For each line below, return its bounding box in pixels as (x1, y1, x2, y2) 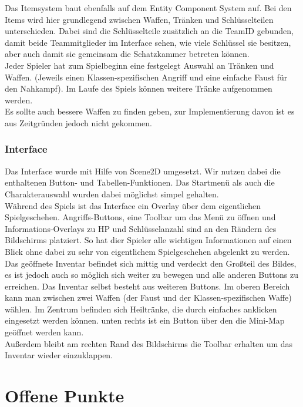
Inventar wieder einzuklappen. (5, 349, 113, 361)
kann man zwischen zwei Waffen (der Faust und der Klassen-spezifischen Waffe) (5, 291, 292, 304)
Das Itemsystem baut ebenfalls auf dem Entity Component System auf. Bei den (5, 2, 292, 14)
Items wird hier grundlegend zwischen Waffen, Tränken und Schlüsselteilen (5, 13, 274, 25)
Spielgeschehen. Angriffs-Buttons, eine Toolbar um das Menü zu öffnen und (5, 211, 276, 223)
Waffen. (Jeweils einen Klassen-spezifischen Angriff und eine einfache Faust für (5, 70, 288, 83)
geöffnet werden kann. (5, 326, 84, 338)
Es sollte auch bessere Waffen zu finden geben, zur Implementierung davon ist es (5, 105, 295, 117)
